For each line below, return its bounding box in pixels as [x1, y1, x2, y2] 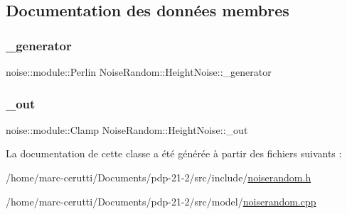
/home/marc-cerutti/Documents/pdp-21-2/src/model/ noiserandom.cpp [6, 193, 316, 208]
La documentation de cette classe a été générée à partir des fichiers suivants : [6, 146, 342, 161]
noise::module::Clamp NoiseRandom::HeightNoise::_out [6, 122, 248, 137]
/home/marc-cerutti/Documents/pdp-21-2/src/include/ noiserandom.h [6, 170, 311, 184]
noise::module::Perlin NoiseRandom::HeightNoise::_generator [6, 64, 272, 79]
